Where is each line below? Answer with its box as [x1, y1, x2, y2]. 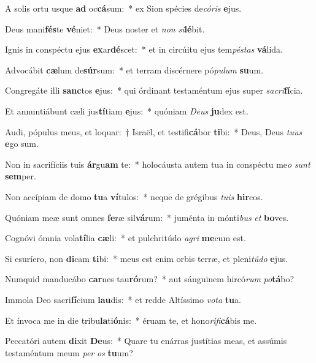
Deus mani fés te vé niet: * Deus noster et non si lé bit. [5, 22, 205, 35]
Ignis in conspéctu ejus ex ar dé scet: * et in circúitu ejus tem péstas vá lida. [5, 43, 283, 56]
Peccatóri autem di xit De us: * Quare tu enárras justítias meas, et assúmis [5, 334, 287, 347]
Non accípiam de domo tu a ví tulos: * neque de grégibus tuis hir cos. [5, 190, 263, 203]
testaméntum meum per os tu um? [5, 346, 133, 359]
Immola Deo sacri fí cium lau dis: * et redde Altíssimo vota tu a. [5, 293, 241, 305]
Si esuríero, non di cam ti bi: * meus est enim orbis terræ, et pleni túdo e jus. [5, 252, 288, 264]
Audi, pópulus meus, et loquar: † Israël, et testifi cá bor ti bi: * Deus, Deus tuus [5, 125, 303, 138]
